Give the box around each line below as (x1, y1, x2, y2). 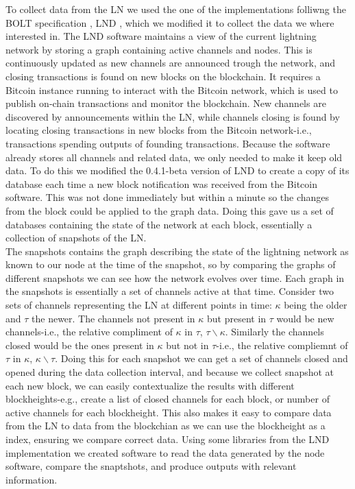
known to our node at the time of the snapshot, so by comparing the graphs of (5, 257, 336, 272)
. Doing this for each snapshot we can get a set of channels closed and (55, 351, 348, 366)
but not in (166, 337, 209, 352)
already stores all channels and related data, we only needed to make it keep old (5, 150, 343, 164)
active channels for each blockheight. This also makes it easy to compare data (5, 405, 332, 419)
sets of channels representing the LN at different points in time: (5, 298, 272, 312)
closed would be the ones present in (5, 337, 154, 352)
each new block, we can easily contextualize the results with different (5, 378, 295, 392)
